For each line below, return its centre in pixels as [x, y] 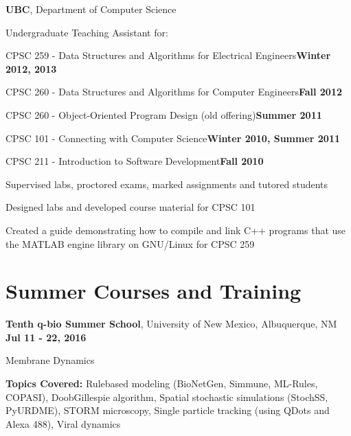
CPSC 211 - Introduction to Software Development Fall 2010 [135, 161]
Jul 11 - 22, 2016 [46, 337]
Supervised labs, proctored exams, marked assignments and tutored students [167, 184]
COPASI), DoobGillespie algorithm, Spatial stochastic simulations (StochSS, [167, 397]
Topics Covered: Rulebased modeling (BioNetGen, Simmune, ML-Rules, [162, 383]
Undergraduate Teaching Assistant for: [87, 32]
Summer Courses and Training [154, 291]
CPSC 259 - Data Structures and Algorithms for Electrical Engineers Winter [168, 55]
